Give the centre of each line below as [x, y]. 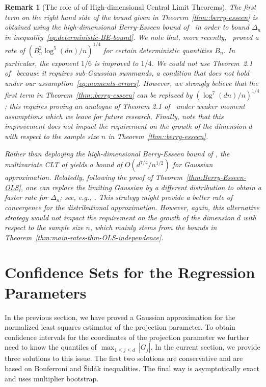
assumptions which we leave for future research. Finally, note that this [114, 116]
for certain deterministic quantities [158, 50]
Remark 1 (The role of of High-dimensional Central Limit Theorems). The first [130, 7]
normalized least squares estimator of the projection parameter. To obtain [120, 327]
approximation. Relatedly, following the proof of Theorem [94, 177]
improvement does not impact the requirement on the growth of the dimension [126, 126]
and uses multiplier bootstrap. [52, 378]
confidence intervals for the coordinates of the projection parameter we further [127, 337]
